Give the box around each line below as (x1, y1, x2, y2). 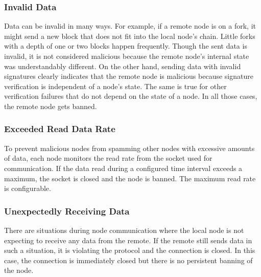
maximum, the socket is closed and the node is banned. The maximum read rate (4, 173, 256, 183)
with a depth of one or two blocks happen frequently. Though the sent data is (4, 40, 247, 51)
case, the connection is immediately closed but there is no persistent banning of (4, 254, 253, 265)
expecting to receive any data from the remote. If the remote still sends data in (4, 235, 252, 245)
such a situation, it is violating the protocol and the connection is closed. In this (4, 245, 255, 255)
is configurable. (4, 183, 51, 194)
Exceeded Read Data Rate (4, 122, 115, 135)
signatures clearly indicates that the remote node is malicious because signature (4, 71, 253, 81)
